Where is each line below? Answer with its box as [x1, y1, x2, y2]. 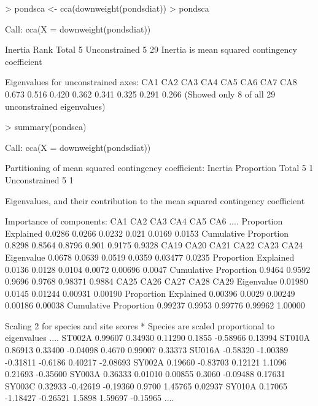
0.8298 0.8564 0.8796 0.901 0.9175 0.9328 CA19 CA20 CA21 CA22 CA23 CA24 [5, 239, 303, 251]
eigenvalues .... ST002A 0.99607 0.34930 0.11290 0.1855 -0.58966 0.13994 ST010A [5, 331, 311, 344]
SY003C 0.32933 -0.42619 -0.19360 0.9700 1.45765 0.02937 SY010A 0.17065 [5, 379, 288, 392]
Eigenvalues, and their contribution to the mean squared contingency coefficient [5, 194, 305, 207]
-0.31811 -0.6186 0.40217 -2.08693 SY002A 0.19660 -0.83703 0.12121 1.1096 [5, 355, 287, 368]
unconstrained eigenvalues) [5, 99, 106, 112]
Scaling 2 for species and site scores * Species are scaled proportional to [5, 319, 275, 332]
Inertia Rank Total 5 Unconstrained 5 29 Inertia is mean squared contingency [5, 43, 297, 56]
